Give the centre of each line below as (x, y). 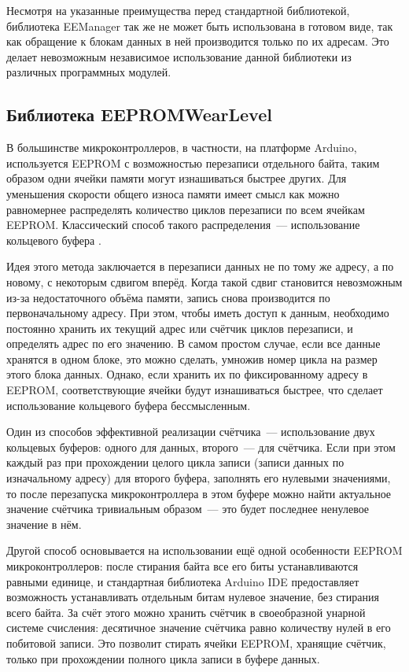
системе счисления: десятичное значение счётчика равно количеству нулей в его (199, 628)
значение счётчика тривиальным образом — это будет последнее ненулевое (188, 509)
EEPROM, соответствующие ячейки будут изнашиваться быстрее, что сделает (195, 390)
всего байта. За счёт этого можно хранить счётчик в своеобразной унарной (186, 612)
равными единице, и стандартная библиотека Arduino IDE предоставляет (183, 581)
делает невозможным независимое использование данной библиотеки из (179, 56)
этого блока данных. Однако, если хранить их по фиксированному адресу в (187, 374)
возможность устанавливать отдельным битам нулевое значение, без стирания (193, 597)
